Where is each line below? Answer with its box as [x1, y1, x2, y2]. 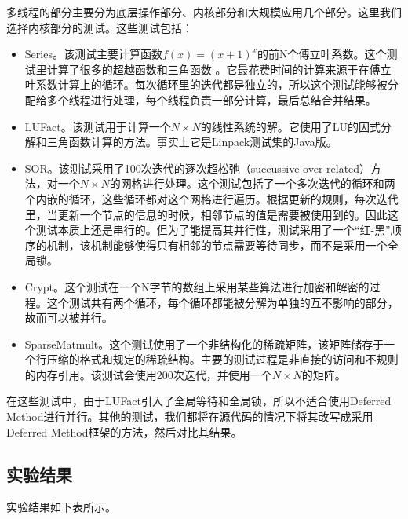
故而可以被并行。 [24, 309, 113, 326]
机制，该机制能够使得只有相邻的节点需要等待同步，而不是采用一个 [46, 236, 388, 253]
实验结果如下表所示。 [6, 499, 116, 515]
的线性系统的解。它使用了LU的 [200, 118, 359, 134]
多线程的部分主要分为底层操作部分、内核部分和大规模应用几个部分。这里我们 [6, 4, 402, 20]
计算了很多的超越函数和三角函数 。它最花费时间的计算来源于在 [46, 60, 370, 77]
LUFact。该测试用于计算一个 [24, 118, 171, 134]
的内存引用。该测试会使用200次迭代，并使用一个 [24, 366, 272, 382]
